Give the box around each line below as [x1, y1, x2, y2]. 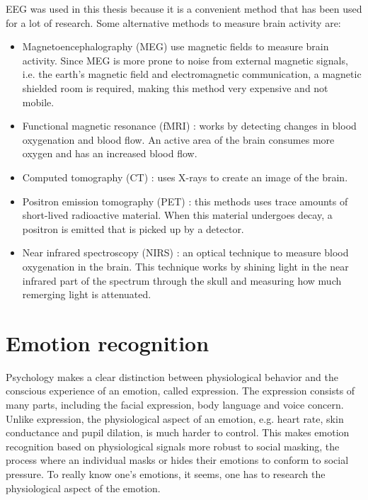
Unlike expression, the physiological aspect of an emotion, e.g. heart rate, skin [6, 411, 344, 426]
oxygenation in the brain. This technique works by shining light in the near [22, 258, 349, 273]
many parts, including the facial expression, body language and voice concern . [6, 397, 344, 411]
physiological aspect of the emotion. [6, 480, 161, 495]
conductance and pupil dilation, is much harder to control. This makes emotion [6, 425, 350, 440]
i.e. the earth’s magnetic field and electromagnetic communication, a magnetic [22, 67, 362, 81]
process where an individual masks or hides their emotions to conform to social [6, 453, 349, 467]
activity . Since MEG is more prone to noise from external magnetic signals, [22, 52, 348, 67]
